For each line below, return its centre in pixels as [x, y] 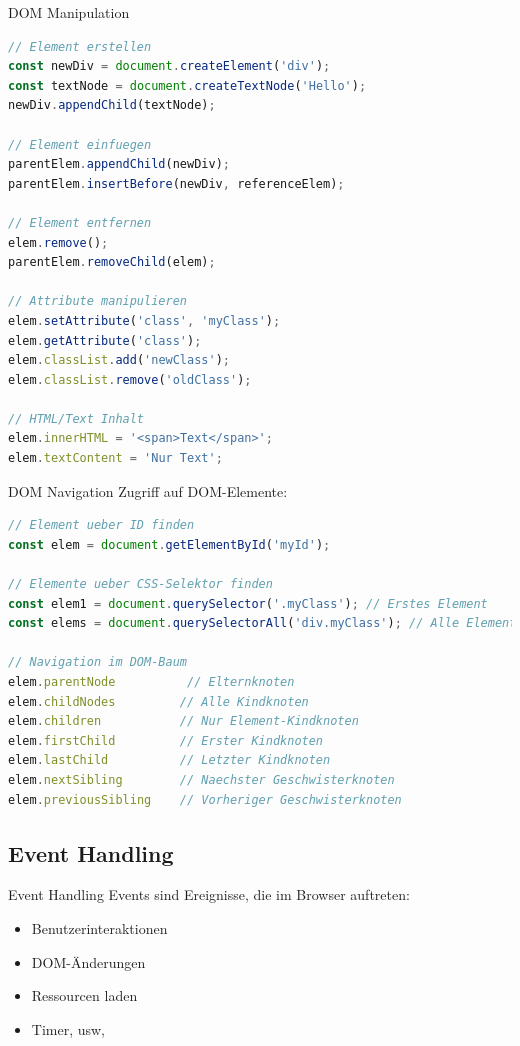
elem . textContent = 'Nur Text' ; [115, 458]
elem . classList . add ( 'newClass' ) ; [119, 360]
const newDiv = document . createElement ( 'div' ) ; [169, 66]
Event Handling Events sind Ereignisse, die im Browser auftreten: [209, 894]
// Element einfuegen [80, 144]
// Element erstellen [80, 46]
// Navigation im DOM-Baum [97, 662]
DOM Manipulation [69, 12]
